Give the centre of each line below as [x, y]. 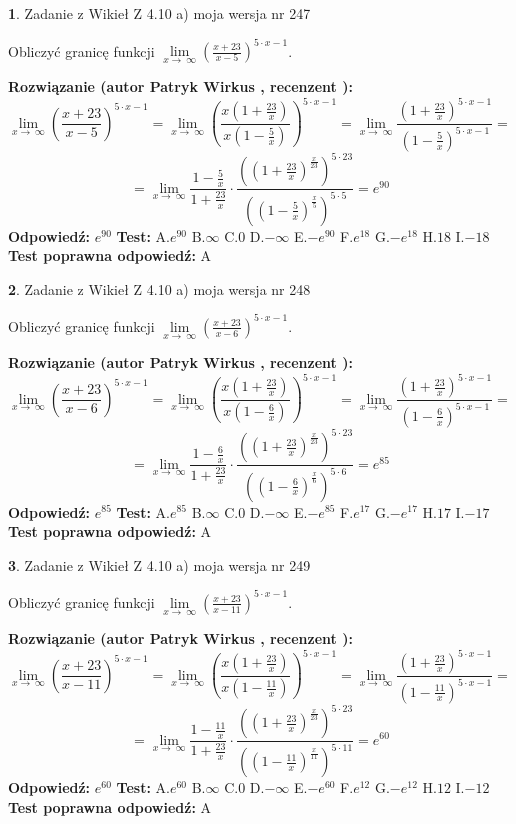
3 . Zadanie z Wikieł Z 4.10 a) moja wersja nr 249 [159, 564]
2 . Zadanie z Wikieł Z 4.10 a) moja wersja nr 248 [159, 288]
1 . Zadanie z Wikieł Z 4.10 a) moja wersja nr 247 [159, 13]
